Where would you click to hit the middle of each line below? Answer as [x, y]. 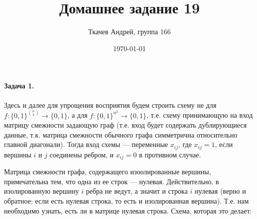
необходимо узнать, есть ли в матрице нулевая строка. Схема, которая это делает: [128, 210]
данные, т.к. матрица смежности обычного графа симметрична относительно [121, 134]
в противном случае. [170, 154]
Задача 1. [19, 86]
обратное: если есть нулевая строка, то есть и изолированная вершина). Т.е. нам [127, 201]
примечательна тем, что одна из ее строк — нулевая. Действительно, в [112, 181]
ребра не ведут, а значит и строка [137, 191]
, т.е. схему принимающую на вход [200, 115]
